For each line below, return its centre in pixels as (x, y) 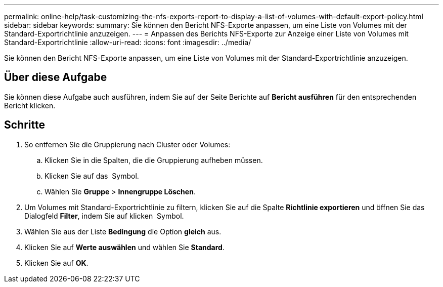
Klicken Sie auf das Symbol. (92, 176)
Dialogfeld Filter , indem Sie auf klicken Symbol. (104, 216)
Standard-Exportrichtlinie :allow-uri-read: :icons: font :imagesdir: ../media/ (128, 42)
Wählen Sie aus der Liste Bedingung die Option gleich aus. (123, 231)
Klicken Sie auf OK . (56, 263)
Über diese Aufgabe (56, 77)
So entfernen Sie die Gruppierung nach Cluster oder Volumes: (127, 144)
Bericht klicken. (30, 105)
